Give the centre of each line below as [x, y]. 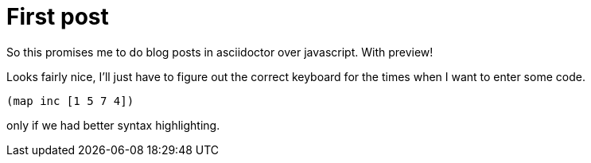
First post [58, 17]
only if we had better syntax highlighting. [113, 125]
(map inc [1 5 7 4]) [70, 101]
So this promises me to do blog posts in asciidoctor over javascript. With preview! [220, 52]
